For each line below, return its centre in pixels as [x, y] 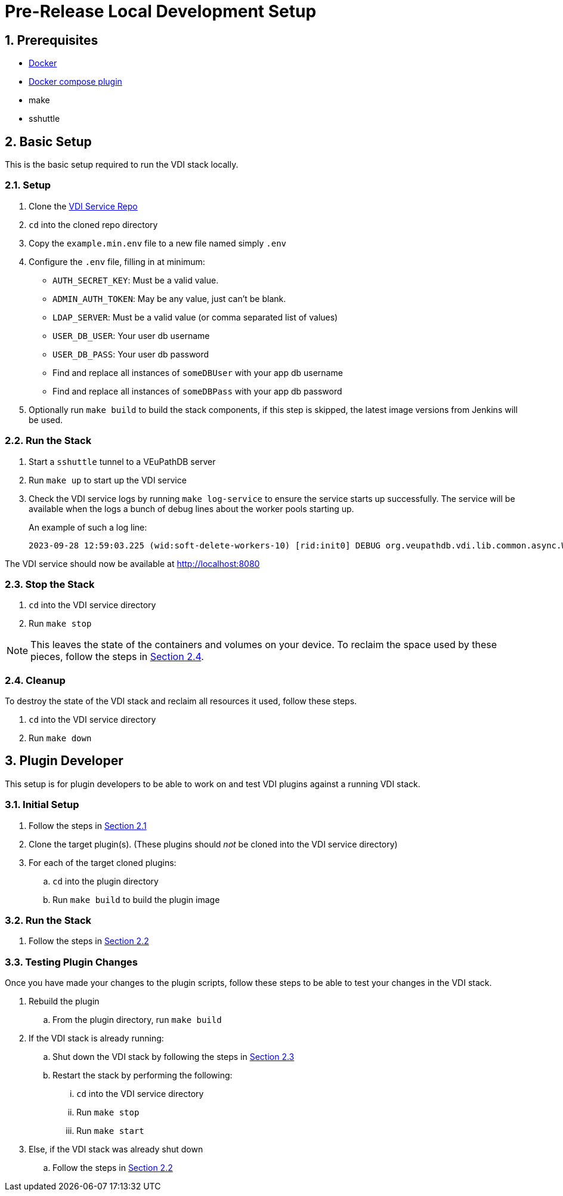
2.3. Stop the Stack [50, 584]
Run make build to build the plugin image [136, 899]
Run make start [110, 1131]
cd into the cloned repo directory [93, 224]
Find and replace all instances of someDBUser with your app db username [198, 372]
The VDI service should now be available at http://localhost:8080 [132, 563]
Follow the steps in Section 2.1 [88, 825]
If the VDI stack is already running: [96, 1038]
